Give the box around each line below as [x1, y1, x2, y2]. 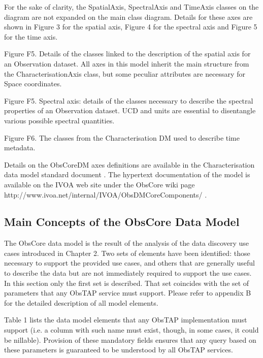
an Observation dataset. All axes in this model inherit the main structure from [4, 58, 249, 69]
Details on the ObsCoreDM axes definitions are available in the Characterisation [4, 159, 255, 170]
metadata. [4, 142, 36, 153]
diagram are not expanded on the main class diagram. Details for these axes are [4, 11, 253, 22]
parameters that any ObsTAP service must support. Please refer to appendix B [4, 287, 251, 298]
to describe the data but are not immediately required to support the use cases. [4, 268, 252, 278]
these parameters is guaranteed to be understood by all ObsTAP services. [4, 344, 233, 355]
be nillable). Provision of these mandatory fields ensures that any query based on [4, 334, 256, 345]
